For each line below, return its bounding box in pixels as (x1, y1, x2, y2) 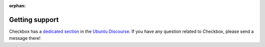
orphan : (9, 3, 26, 8)
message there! (9, 35, 41, 41)
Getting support (9, 15, 59, 24)
